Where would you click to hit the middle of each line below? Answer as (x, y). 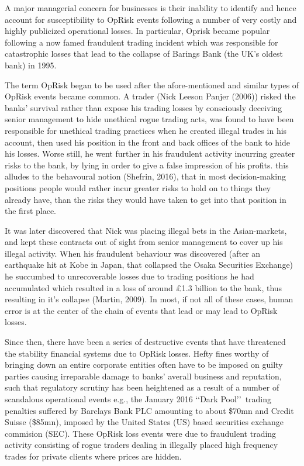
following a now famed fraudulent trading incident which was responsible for (141, 42)
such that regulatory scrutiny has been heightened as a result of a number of (142, 387)
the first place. (31, 211)
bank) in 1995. (31, 65)
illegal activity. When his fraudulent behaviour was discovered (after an (133, 253)
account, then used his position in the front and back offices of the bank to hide (148, 142)
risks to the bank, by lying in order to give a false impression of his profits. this (147, 165)
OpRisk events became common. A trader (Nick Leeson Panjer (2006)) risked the (150, 96)
